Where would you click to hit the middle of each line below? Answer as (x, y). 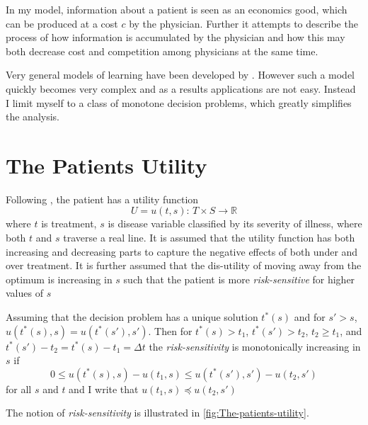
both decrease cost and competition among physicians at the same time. (162, 51)
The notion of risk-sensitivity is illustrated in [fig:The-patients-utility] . (157, 413)
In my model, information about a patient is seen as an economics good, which (177, 9)
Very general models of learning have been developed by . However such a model (180, 75)
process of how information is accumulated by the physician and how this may (176, 37)
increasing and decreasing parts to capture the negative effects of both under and (182, 251)
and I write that (104, 389)
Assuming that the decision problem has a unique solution (132, 317)
